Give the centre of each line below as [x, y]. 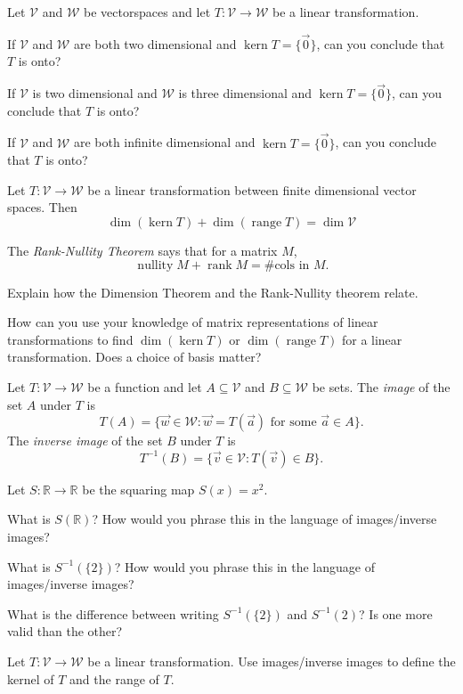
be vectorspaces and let [147, 12]
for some [293, 423]
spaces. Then [42, 207]
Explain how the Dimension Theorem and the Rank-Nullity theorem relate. [213, 292]
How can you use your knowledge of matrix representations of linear [193, 322]
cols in [292, 265]
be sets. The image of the [381, 386]
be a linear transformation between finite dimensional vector [252, 189]
